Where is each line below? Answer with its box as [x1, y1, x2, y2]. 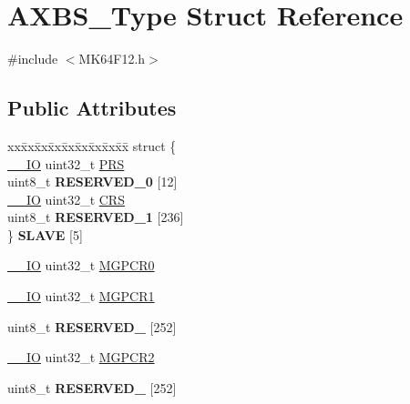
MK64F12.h [78, 49, 146, 68]
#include [7, 49, 58, 68]
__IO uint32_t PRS [7, 154, 125, 173]
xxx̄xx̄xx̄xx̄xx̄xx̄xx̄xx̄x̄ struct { [7, 136, 177, 155]
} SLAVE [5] [7, 225, 83, 244]
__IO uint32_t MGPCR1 [7, 287, 155, 306]
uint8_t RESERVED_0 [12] [7, 172, 178, 191]
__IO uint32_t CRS [7, 189, 125, 208]
